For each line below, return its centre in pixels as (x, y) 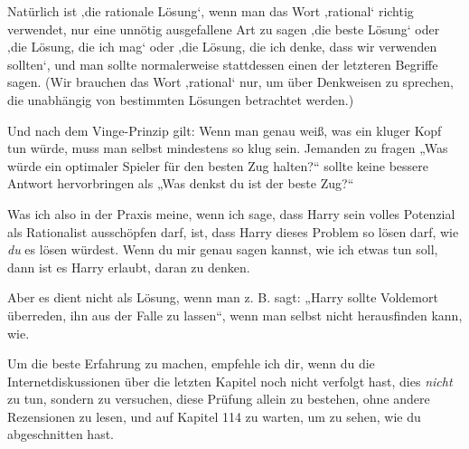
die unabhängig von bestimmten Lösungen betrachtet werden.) (181, 99)
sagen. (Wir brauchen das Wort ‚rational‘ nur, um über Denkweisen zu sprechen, (230, 82)
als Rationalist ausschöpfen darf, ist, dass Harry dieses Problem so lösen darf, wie (233, 231)
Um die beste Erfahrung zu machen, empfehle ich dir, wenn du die (191, 363)
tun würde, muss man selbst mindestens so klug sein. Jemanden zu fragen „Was (228, 148)
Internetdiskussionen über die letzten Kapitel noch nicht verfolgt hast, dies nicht (230, 381)
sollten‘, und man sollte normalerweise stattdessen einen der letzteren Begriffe (223, 64)
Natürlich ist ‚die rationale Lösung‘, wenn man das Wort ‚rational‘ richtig (211, 11)
